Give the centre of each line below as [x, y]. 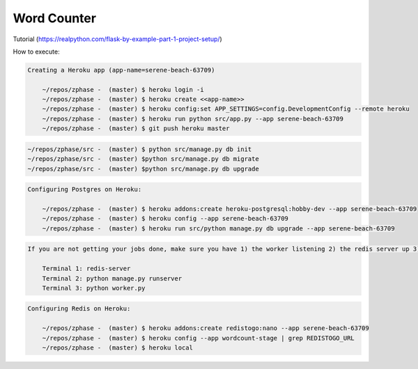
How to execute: [36, 52]
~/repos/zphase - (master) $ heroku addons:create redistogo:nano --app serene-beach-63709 [206, 328]
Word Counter [55, 18]
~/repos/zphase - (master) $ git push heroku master [136, 128]
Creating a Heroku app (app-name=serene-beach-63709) [121, 70]
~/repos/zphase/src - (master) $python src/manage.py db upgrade [143, 168]
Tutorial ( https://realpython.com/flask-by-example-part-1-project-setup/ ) [117, 39]
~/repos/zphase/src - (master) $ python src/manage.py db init [140, 149]
